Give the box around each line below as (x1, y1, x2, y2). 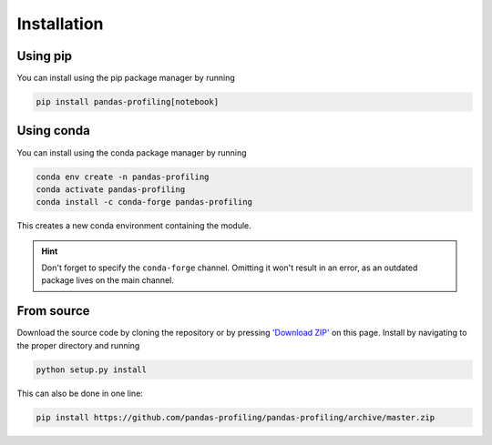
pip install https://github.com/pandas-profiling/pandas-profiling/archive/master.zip (36, 412, 436, 422)
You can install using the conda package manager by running (16, 147, 247, 158)
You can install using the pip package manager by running (16, 73, 236, 84)
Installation (16, 14, 104, 34)
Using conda (16, 123, 90, 138)
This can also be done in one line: (16, 388, 143, 399)
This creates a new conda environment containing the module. (16, 220, 252, 231)
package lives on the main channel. (41, 275, 175, 286)
